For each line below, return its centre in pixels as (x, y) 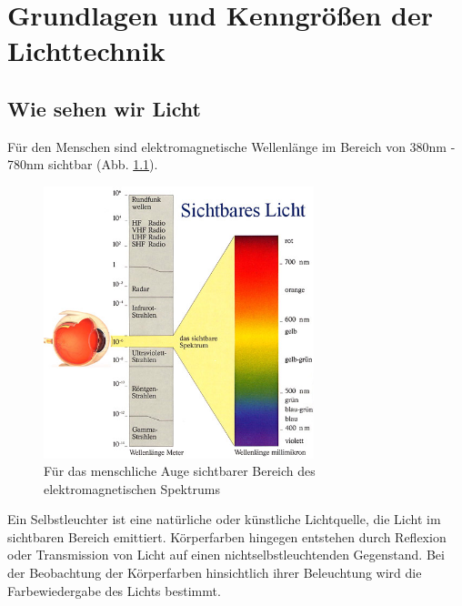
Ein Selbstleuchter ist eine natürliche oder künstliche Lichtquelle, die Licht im (224, 519)
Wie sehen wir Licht (104, 108)
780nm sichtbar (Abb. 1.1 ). (83, 164)
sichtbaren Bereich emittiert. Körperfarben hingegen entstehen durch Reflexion (227, 536)
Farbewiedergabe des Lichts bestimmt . (114, 590)
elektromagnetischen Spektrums (132, 488)
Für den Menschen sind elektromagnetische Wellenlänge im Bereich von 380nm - (231, 146)
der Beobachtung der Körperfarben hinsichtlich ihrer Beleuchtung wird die (215, 573)
